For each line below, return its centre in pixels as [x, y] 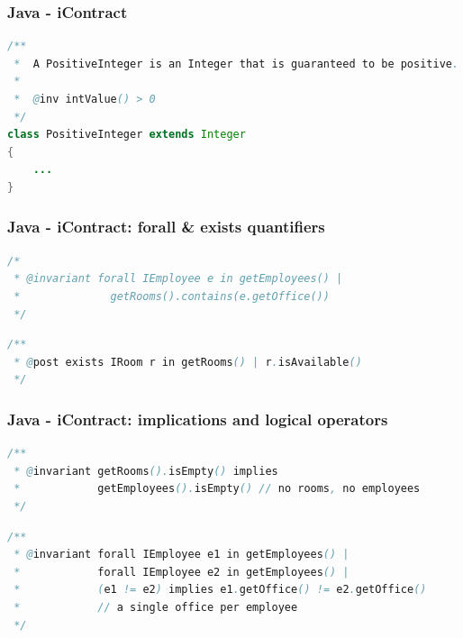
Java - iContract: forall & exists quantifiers [166, 227]
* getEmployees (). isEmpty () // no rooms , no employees [217, 489]
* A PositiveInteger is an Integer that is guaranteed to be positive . [236, 64]
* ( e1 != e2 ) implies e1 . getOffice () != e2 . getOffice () [220, 590]
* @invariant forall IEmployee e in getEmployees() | [178, 279]
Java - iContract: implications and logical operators [198, 419]
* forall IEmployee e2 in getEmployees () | [182, 572]
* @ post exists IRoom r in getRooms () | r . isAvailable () [188, 362]
